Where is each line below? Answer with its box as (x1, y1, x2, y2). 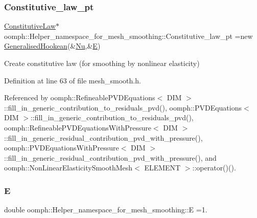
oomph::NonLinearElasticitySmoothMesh (4, 162, 133, 173)
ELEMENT (144, 162, 181, 173)
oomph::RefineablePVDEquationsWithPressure (4, 122, 151, 133)
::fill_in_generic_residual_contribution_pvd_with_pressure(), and (4, 152, 217, 163)
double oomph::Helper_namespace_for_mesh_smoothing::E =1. (4, 204, 207, 215)
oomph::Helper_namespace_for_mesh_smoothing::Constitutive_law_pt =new (4, 30, 253, 41)
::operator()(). (192, 162, 236, 173)
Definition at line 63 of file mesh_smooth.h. (4, 75, 141, 85)
